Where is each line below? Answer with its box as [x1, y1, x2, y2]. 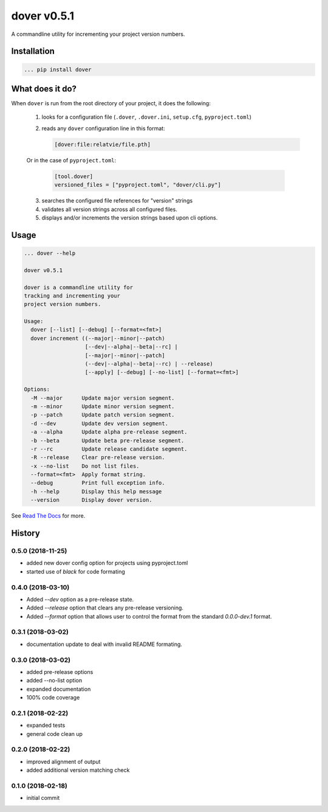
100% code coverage [26, 694, 80, 701]
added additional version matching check [26, 766, 130, 774]
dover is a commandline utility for [24, 283, 134, 291]
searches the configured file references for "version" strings [41, 197, 193, 204]
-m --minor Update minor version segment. [30, 403, 175, 410]
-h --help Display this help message [30, 488, 162, 495]
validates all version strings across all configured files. [41, 206, 177, 213]
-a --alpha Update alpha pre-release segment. [30, 429, 188, 435]
